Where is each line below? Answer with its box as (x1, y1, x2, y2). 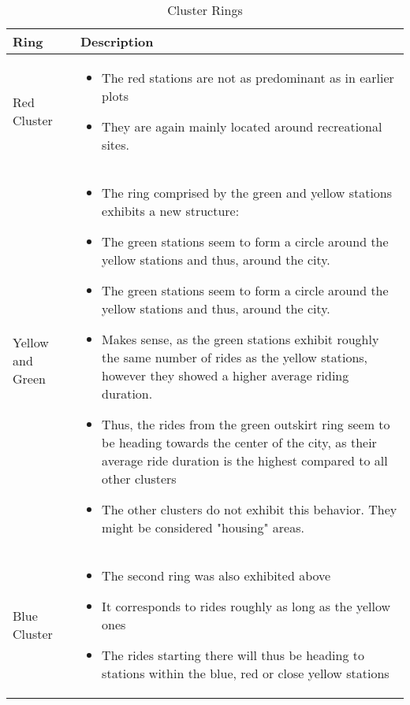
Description (80, 32, 154, 50)
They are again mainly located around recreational (102, 117, 382, 135)
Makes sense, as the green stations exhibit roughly (102, 330, 379, 348)
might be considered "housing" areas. (102, 518, 304, 536)
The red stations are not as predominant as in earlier (102, 69, 394, 87)
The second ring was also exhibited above (102, 566, 331, 584)
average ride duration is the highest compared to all (102, 451, 388, 469)
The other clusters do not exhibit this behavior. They (102, 500, 397, 518)
